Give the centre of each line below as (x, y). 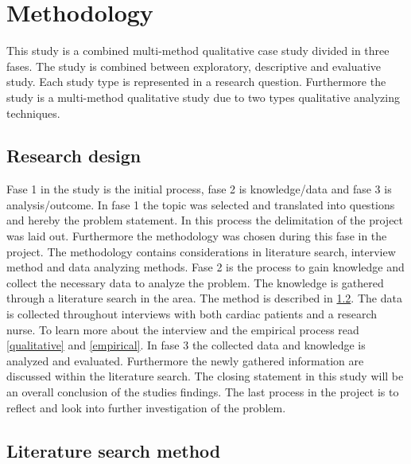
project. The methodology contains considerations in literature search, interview (201, 251)
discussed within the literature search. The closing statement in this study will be (205, 376)
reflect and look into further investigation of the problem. (146, 407)
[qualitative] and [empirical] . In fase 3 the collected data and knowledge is (186, 345)
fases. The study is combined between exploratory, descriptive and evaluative (194, 66)
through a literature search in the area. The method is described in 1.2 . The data (204, 298)
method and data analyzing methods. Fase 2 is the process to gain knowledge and (205, 267)
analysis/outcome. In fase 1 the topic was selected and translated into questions (201, 204)
